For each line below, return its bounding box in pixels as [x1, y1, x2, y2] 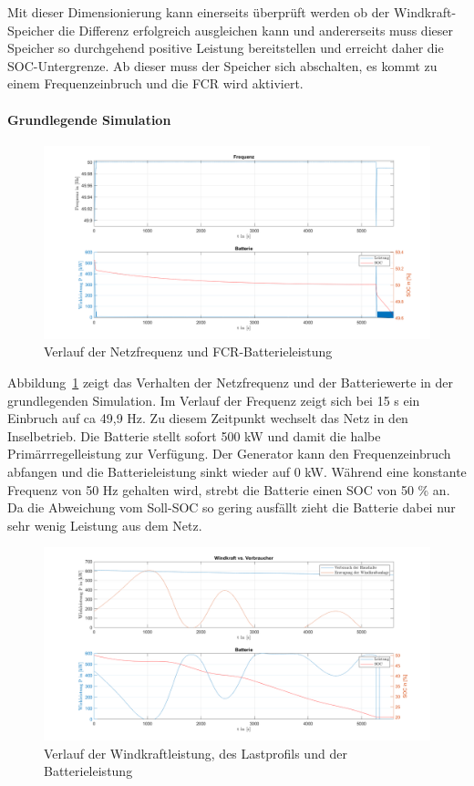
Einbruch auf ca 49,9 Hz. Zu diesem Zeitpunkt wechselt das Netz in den [7, 409, 408, 428]
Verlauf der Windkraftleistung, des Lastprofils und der [44, 743, 347, 762]
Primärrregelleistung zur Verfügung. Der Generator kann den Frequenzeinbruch [7, 444, 451, 463]
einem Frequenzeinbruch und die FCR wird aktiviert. [7, 74, 304, 93]
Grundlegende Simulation [7, 109, 171, 129]
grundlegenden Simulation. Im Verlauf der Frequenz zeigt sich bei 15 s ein [7, 390, 420, 409]
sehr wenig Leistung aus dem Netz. [7, 515, 202, 534]
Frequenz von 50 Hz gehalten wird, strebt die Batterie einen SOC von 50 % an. [7, 480, 450, 499]
